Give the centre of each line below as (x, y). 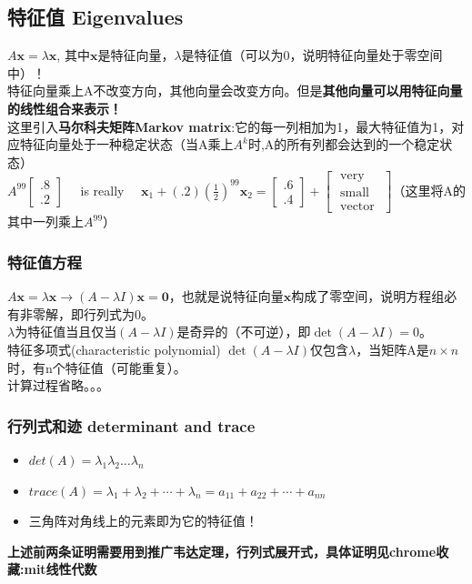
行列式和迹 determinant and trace (131, 425)
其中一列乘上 (45, 222)
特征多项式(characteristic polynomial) (114, 350)
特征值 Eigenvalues (95, 17)
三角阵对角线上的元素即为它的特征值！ (143, 521)
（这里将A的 (429, 190)
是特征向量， (136, 55)
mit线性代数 (60, 569)
